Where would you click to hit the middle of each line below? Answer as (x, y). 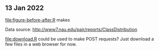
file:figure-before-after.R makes (38, 20)
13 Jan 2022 (24, 8)
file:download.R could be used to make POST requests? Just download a (79, 39)
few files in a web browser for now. (41, 44)
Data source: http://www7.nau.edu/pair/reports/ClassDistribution (71, 29)
